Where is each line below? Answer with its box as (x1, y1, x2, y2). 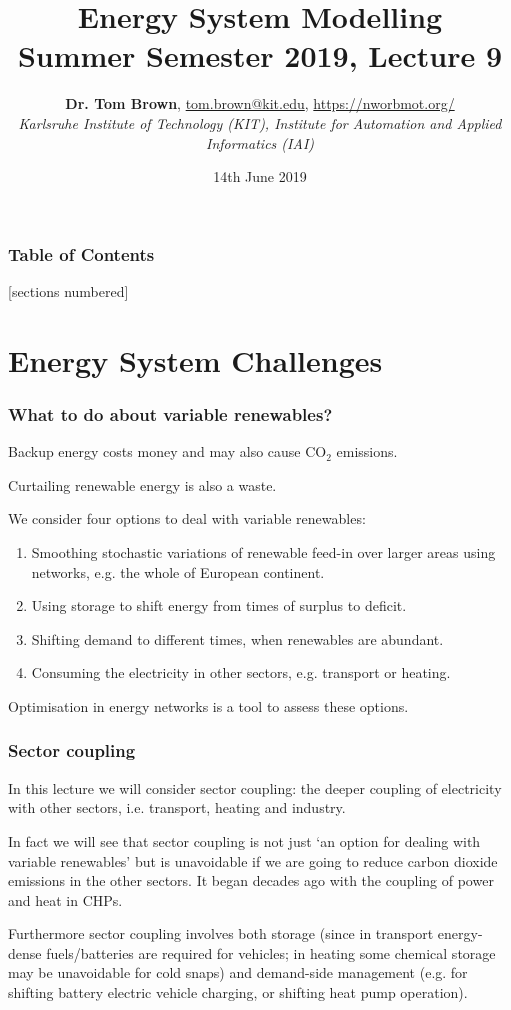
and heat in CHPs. (8, 889, 123, 910)
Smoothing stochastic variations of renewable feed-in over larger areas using (31, 541, 496, 562)
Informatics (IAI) (205, 132, 315, 153)
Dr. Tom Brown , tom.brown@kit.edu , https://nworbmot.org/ (65, 93, 455, 114)
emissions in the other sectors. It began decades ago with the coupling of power (8, 870, 494, 891)
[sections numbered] (8, 280, 129, 301)
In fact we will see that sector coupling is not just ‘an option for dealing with (8, 830, 481, 851)
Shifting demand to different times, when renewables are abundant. (31, 628, 444, 649)
